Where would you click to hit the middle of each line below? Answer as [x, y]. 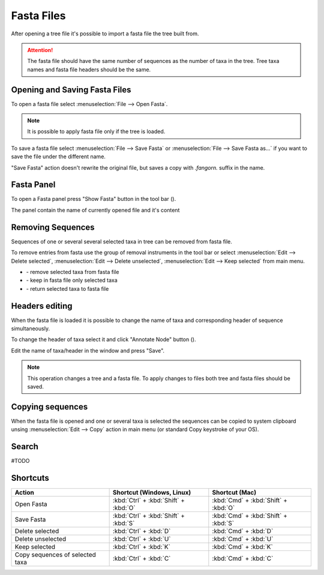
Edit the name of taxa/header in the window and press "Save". [88, 350]
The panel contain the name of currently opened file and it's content [95, 210]
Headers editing [42, 306]
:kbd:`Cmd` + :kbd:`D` [243, 531]
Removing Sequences [53, 227]
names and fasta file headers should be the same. [89, 70]
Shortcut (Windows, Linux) [152, 493]
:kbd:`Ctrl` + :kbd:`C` [142, 559]
